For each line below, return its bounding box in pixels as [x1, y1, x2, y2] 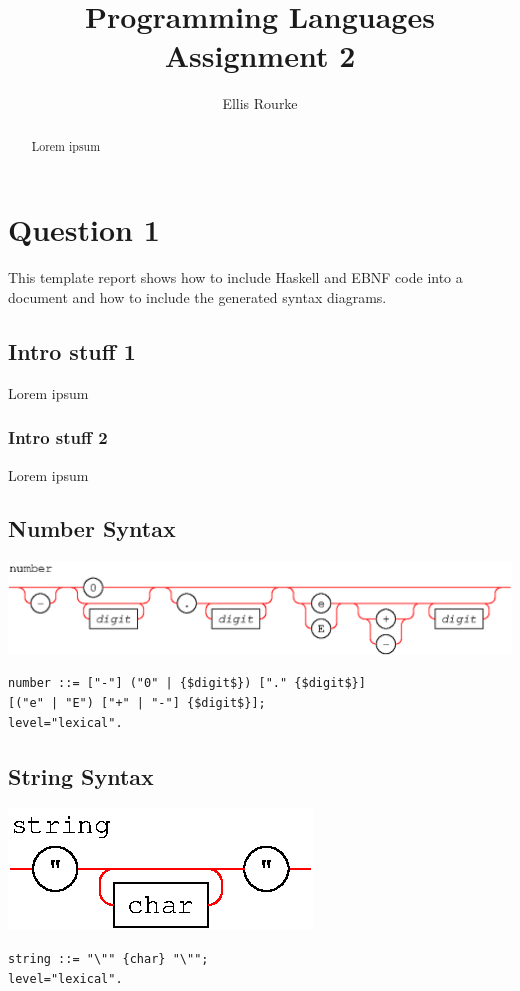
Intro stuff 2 [8, 425, 108, 450]
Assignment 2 [164, 35, 356, 76]
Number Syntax [8, 513, 176, 544]
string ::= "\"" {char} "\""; [8, 951, 209, 966]
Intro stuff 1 [8, 335, 136, 366]
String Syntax [8, 760, 154, 791]
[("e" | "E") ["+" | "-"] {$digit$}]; [8, 696, 266, 710]
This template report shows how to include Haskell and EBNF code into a [8, 267, 463, 288]
